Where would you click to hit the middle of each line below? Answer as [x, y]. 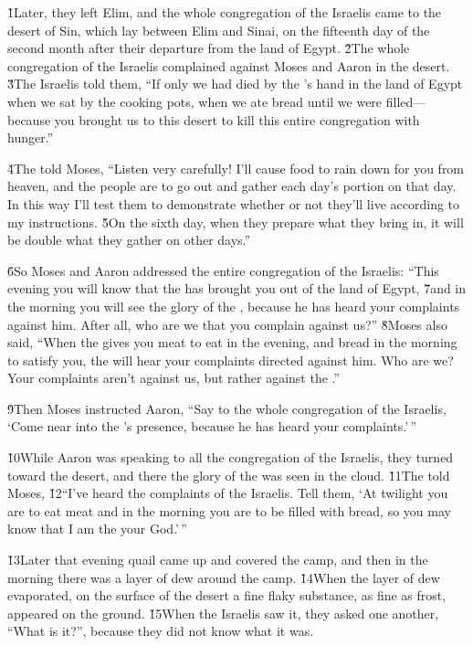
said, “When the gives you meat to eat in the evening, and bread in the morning [232, 342]
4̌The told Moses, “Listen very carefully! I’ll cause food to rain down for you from [236, 168]
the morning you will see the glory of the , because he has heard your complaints [234, 306]
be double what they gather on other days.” [129, 240]
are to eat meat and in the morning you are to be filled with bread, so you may [229, 510]
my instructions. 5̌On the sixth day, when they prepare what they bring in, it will [236, 222]
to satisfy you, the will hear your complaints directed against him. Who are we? [231, 360]
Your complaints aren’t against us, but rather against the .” [174, 378]
